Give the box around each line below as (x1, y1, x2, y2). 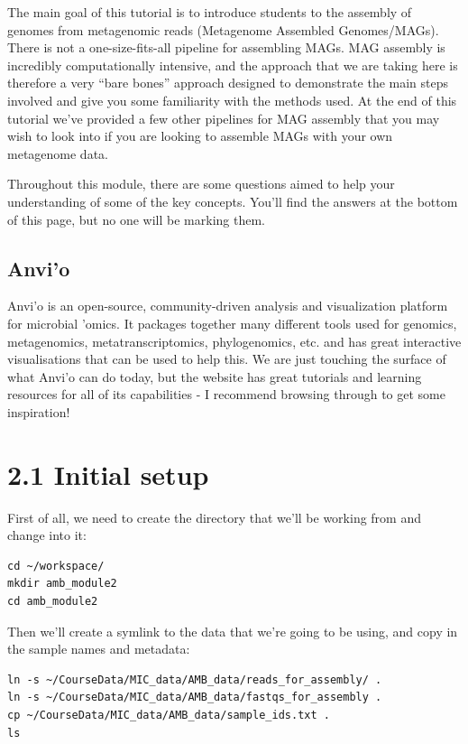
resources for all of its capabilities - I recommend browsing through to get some (7, 385, 445, 404)
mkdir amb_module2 (7, 577, 117, 591)
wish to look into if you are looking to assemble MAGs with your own (7, 126, 393, 145)
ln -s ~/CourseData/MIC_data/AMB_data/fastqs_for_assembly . (7, 691, 382, 704)
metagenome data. (7, 144, 108, 163)
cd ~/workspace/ (7, 559, 105, 572)
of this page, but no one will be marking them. (7, 209, 265, 228)
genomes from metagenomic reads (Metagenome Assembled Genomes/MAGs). (7, 20, 439, 39)
